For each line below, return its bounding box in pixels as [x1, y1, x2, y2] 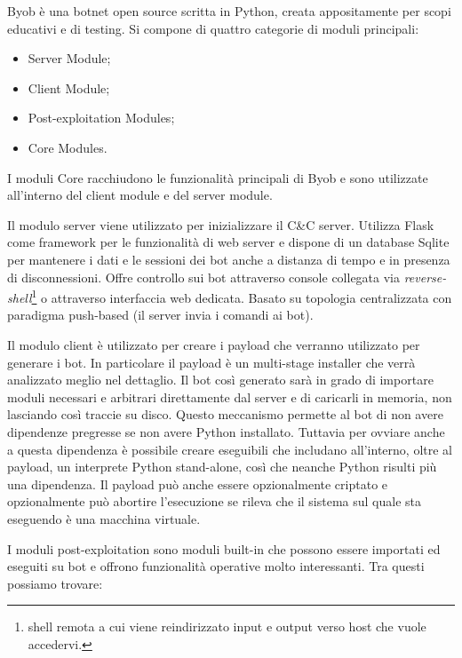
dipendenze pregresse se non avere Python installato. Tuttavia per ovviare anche [7, 422, 445, 440]
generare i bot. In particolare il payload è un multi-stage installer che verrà [7, 353, 416, 371]
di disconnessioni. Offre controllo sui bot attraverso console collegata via [7, 267, 400, 286]
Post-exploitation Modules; [28, 108, 175, 127]
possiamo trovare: [7, 574, 103, 592]
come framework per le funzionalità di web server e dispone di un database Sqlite [7, 233, 450, 251]
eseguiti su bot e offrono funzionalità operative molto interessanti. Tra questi [7, 557, 425, 575]
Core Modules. [28, 138, 108, 156]
